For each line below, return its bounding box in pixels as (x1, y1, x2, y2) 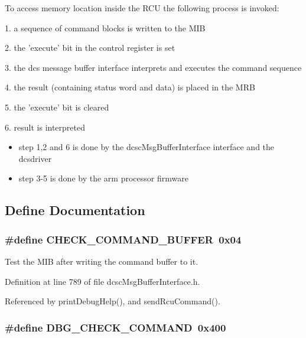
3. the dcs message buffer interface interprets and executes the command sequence (5, 61, 302, 73)
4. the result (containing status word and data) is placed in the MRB (5, 81, 255, 93)
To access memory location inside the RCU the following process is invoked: (5, 2, 279, 14)
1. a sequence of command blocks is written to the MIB (5, 21, 206, 34)
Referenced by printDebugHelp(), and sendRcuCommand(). (5, 295, 220, 307)
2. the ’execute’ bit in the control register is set (5, 41, 175, 54)
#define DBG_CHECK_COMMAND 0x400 (5, 320, 226, 334)
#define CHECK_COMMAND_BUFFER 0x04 (5, 232, 242, 246)
